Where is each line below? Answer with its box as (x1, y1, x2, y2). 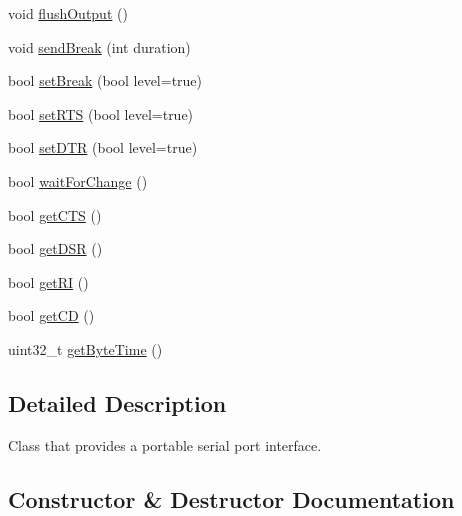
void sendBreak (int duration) (8, 36, 191, 57)
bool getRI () (8, 271, 89, 292)
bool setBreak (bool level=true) (8, 70, 203, 91)
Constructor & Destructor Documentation (8, 483, 455, 514)
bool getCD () (8, 305, 95, 326)
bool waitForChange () (8, 170, 148, 191)
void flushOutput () (8, 3, 128, 23)
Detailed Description (8, 387, 227, 418)
